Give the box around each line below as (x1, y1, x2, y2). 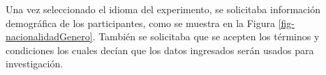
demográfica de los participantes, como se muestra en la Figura (6, 15, 276, 30)
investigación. (6, 56, 64, 71)
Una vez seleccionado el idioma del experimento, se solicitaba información (6, 2, 320, 16)
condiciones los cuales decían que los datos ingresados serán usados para (6, 42, 314, 57)
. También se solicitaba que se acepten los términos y (92, 29, 320, 44)
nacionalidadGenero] (6, 29, 93, 44)
